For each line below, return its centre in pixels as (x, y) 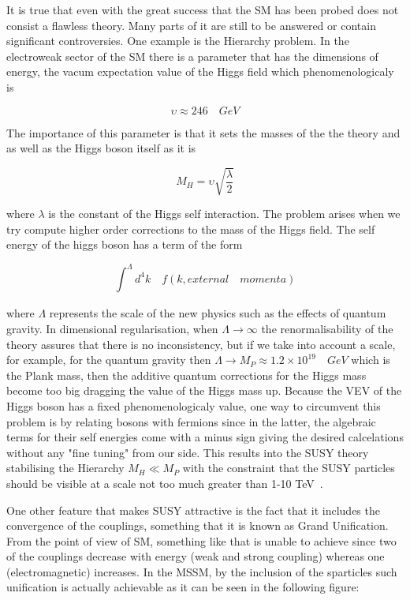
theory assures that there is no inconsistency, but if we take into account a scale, (201, 344)
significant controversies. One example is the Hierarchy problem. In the (178, 41)
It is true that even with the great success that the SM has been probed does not (203, 9)
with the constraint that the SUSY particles (289, 468)
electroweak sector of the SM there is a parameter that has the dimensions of (192, 56)
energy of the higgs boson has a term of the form (125, 244)
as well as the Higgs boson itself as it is (101, 148)
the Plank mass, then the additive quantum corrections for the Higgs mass (186, 375)
